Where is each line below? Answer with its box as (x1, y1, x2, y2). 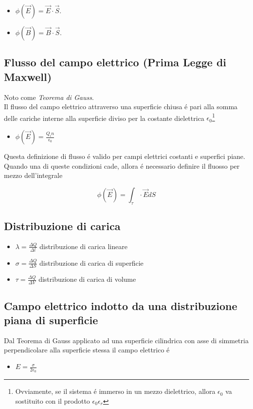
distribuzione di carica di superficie (39, 257, 144, 268)
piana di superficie (4, 312, 98, 328)
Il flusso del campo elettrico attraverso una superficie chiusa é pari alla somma (4, 101, 238, 112)
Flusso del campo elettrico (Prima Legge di (4, 55, 227, 70)
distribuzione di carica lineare (39, 241, 127, 251)
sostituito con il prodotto (15, 395, 90, 406)
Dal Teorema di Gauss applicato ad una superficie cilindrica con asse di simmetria (4, 335, 249, 345)
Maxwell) (4, 69, 52, 84)
